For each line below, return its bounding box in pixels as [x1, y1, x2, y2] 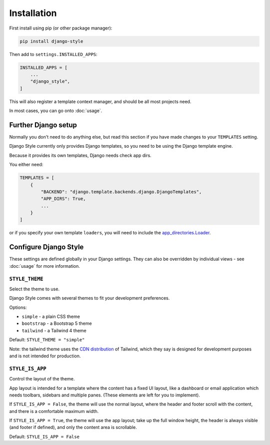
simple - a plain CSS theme [21, 313, 80, 320]
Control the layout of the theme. [9, 376, 75, 382]
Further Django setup [9, 121, 77, 129]
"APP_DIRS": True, [40, 196, 86, 202]
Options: [9, 304, 27, 310]
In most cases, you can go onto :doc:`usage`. [9, 108, 102, 114]
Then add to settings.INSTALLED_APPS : [9, 51, 97, 57]
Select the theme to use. [9, 286, 60, 292]
